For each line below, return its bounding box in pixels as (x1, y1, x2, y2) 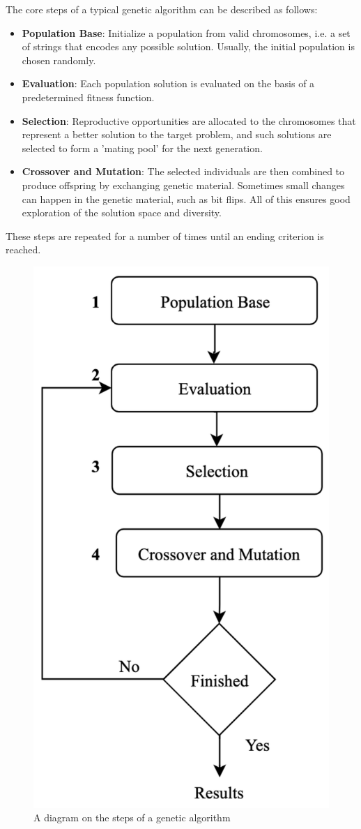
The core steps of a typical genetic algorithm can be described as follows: (6, 2, 318, 16)
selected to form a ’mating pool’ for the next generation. (22, 140, 263, 155)
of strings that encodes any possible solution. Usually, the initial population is (22, 39, 355, 54)
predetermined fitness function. (22, 89, 155, 104)
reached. (6, 242, 41, 257)
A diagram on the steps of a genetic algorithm (33, 810, 231, 825)
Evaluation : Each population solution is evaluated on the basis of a (22, 76, 315, 91)
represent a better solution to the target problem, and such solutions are (22, 127, 332, 142)
